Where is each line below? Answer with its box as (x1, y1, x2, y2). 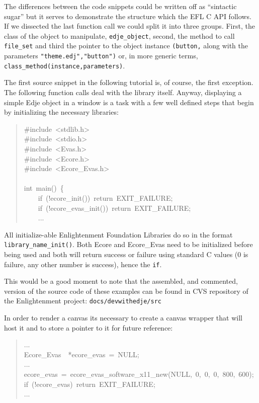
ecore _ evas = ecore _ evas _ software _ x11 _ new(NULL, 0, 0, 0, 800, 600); (24, 369, 254, 379)
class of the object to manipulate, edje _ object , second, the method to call (4, 30, 235, 41)
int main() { (24, 183, 64, 193)
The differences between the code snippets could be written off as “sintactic (4, 1, 237, 11)
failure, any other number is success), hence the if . (4, 259, 162, 269)
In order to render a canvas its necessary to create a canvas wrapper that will (4, 312, 242, 323)
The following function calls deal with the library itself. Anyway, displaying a (4, 87, 242, 97)
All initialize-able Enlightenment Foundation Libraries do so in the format (4, 229, 233, 239)
